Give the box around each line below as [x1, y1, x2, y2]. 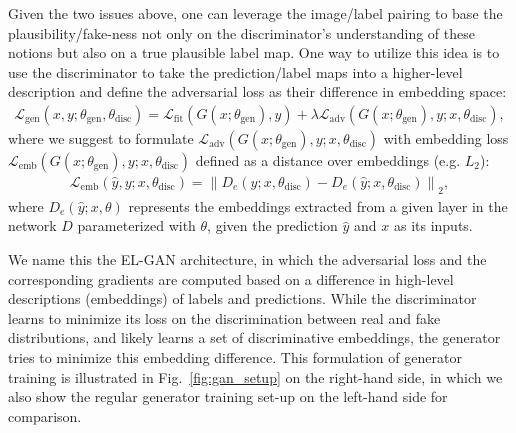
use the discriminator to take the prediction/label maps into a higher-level [8, 61, 463, 82]
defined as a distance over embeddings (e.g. [195, 150, 461, 170]
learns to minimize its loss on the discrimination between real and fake [8, 307, 441, 328]
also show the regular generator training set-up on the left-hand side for [8, 386, 448, 407]
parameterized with [77, 215, 196, 236]
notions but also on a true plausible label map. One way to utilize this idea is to [8, 42, 500, 63]
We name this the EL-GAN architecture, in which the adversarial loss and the [8, 249, 487, 270]
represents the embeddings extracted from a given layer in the [128, 195, 508, 216]
